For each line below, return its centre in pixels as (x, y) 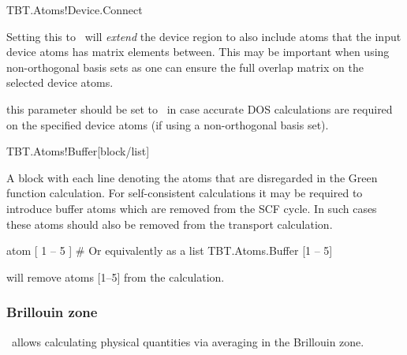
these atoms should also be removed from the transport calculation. (170, 224)
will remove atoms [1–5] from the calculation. (116, 277)
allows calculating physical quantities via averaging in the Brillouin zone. (188, 341)
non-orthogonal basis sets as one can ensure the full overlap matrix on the (185, 67)
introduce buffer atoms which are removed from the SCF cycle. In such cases (192, 208)
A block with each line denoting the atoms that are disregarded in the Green (192, 177)
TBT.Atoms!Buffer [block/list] (78, 151)
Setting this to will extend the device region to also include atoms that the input (204, 36)
